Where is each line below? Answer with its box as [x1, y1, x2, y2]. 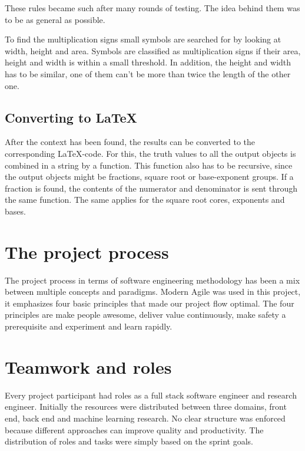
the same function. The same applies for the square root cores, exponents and [5, 193, 285, 206]
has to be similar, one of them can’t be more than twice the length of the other [5, 67, 291, 80]
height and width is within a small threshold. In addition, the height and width [5, 56, 291, 68]
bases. [5, 205, 26, 217]
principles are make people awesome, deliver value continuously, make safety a [5, 308, 286, 321]
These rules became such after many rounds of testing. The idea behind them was [5, 2, 300, 14]
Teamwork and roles [5, 354, 172, 378]
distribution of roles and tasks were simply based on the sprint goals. [5, 435, 253, 447]
